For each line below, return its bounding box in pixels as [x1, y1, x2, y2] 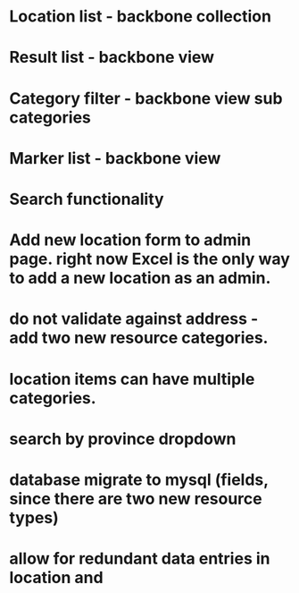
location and [9, 568, 104, 588]
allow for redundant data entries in [9, 548, 270, 569]
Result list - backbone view [9, 47, 215, 68]
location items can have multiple [9, 369, 255, 389]
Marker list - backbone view [9, 148, 221, 168]
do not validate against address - [9, 309, 259, 329]
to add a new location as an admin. [9, 268, 271, 288]
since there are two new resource [9, 488, 262, 509]
